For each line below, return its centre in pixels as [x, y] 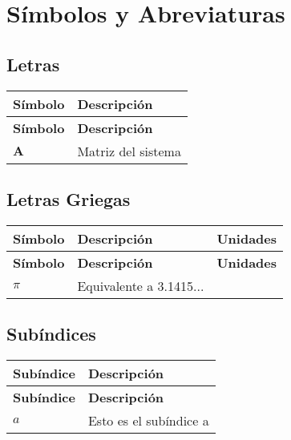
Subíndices [51, 334]
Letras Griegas [69, 198]
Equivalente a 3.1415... [141, 285]
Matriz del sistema [129, 151]
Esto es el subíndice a [148, 420]
